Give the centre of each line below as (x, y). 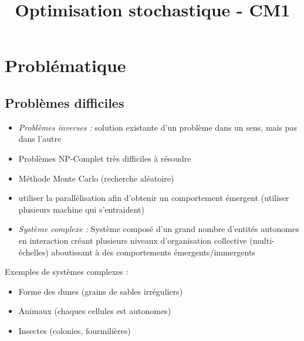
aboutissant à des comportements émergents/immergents (153, 252)
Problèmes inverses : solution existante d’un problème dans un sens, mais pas (158, 127)
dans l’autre (40, 139)
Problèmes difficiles (65, 102)
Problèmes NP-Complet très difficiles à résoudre (105, 158)
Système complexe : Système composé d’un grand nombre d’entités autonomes (159, 229)
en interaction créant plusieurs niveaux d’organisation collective (133, 240)
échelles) (33, 252)
